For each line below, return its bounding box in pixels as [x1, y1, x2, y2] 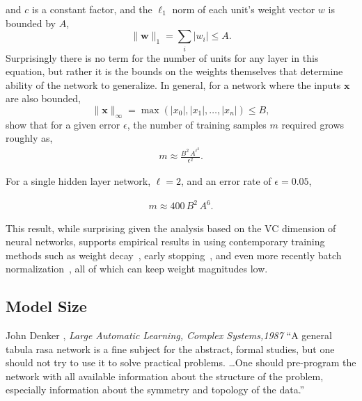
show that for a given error [6, 117, 120, 131]
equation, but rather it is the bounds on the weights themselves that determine [6, 64, 343, 79]
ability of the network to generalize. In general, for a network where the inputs [6, 77, 341, 92]
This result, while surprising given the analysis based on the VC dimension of [6, 220, 336, 235]
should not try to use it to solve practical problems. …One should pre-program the [6, 355, 356, 370]
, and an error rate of [180, 174, 271, 188]
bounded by [6, 15, 56, 30]
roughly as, [6, 131, 53, 145]
